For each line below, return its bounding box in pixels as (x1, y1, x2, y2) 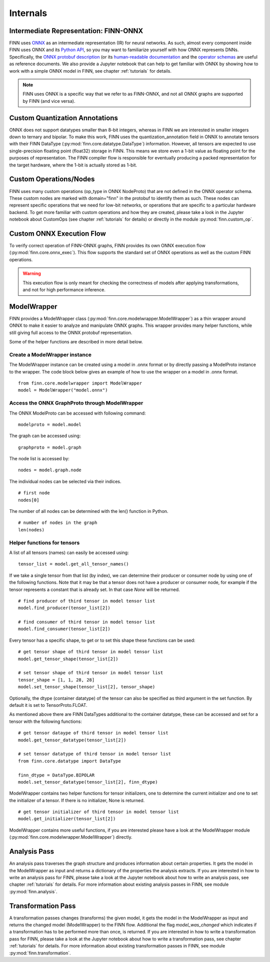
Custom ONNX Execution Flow (9, 229, 106, 238)
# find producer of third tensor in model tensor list (18, 598, 155, 604)
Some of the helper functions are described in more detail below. (9, 339, 143, 345)
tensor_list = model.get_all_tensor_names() (18, 561, 129, 567)
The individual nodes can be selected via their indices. (9, 478, 122, 484)
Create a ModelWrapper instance (9, 351, 92, 358)
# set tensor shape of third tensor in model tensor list (18, 670, 163, 676)
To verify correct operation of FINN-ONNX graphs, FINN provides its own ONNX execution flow (9, 243, 206, 249)
